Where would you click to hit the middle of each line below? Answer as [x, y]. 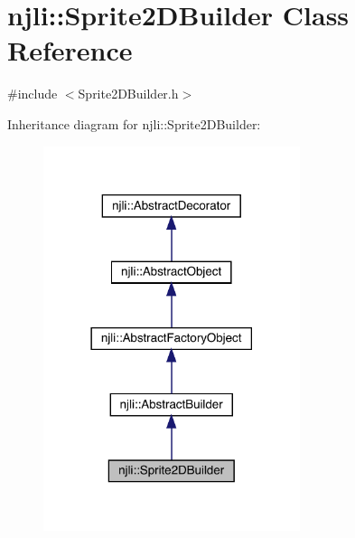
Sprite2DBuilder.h [128, 94]
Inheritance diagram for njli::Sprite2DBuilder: [134, 123]
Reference [70, 50]
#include [33, 94]
